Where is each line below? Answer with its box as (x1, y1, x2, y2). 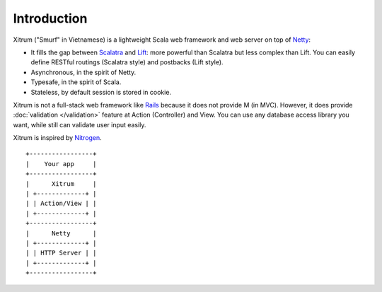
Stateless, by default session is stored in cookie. (30, 88, 172, 96)
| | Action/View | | (25, 199, 97, 208)
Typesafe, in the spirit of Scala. (30, 78, 122, 86)
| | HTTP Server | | (25, 249, 97, 257)
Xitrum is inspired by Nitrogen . (13, 134, 102, 142)
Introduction (13, 11, 88, 26)
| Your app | (25, 160, 97, 168)
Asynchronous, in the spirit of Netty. (30, 68, 137, 76)
